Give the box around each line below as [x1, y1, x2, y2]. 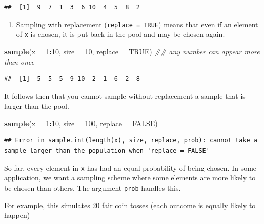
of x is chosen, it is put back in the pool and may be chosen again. [16, 29, 225, 39]
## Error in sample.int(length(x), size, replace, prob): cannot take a [4, 137, 257, 145]
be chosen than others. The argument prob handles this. [4, 182, 181, 193]
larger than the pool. [4, 100, 69, 111]
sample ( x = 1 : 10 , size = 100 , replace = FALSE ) [4, 117, 158, 128]
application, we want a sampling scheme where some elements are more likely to [4, 172, 256, 183]
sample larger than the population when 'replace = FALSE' [4, 147, 210, 155]
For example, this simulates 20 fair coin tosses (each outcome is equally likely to [4, 199, 256, 210]
